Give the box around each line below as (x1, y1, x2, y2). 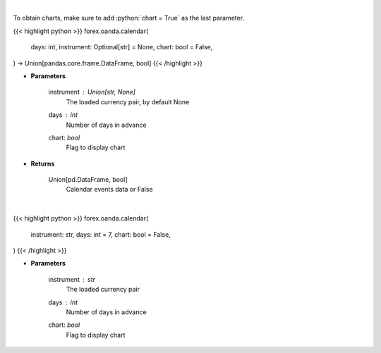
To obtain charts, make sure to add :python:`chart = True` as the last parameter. (13, 14, 245, 23)
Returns (30, 159, 55, 168)
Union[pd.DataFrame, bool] (48, 175, 128, 184)
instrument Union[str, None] (48, 88, 135, 97)
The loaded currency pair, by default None (66, 97, 190, 106)
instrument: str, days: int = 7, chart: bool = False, (30, 230, 171, 239)
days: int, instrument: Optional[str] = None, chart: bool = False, (30, 43, 213, 51)
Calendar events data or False (66, 185, 153, 194)
